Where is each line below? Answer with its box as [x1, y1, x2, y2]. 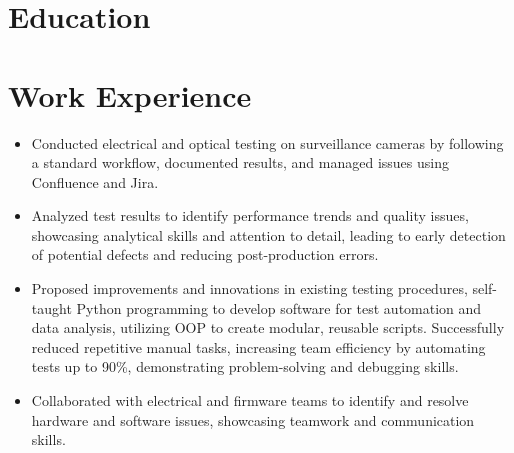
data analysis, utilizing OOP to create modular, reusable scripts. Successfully [31, 317, 505, 338]
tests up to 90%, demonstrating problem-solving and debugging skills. [31, 356, 459, 377]
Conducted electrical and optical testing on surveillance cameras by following [31, 132, 504, 153]
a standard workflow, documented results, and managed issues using [31, 152, 449, 173]
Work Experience [8, 74, 252, 115]
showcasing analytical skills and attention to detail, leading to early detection [31, 224, 506, 245]
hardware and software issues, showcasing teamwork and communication [31, 409, 475, 430]
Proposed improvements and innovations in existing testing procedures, [31, 278, 468, 299]
